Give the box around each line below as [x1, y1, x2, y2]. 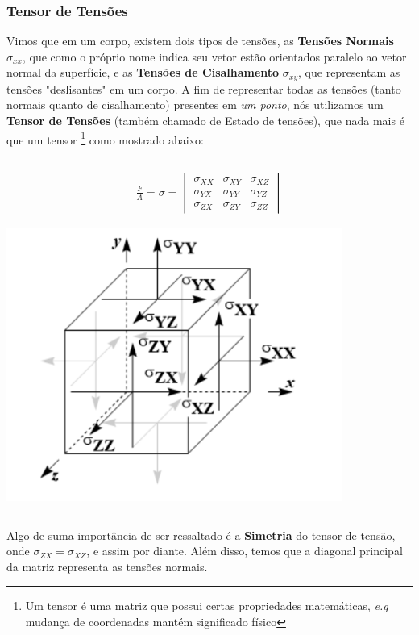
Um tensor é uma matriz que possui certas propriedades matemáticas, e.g [25, 597, 388, 614]
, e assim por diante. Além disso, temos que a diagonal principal [86, 542, 403, 559]
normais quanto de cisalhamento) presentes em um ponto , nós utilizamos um [6, 96, 384, 113]
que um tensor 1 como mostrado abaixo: [6, 128, 204, 148]
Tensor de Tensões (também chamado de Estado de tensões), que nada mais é [6, 112, 404, 129]
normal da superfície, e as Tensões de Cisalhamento [6, 64, 280, 81]
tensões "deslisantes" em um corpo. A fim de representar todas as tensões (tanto [6, 80, 401, 97]
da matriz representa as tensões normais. [6, 558, 208, 574]
